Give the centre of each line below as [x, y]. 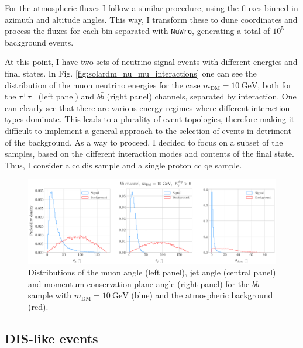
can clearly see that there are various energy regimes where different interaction [147, 107]
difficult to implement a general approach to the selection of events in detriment [148, 130]
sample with [50, 295]
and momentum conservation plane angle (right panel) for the [139, 283]
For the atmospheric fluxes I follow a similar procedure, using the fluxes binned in [151, 8]
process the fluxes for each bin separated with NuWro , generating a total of [137, 31]
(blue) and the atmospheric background [202, 295]
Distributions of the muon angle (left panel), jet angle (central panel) [152, 272]
